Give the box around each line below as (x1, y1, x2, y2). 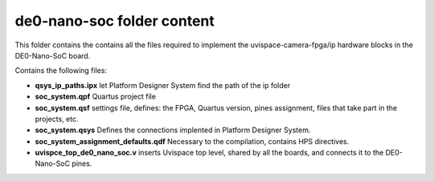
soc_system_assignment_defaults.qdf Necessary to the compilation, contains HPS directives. (35, 136, 350, 146)
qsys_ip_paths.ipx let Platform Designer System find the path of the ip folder (35, 80, 291, 90)
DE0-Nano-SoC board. (14, 50, 91, 60)
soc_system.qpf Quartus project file (35, 92, 157, 102)
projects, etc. (35, 114, 79, 123)
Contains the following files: (14, 66, 108, 75)
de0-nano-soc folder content (14, 12, 215, 30)
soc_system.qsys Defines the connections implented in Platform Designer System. (35, 125, 311, 135)
